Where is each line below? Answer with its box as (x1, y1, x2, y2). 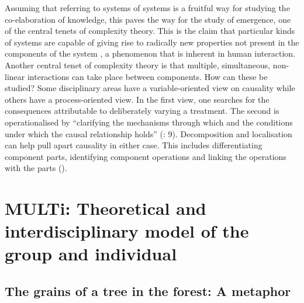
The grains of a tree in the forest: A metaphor (5, 282, 291, 300)
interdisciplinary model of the (5, 219, 249, 243)
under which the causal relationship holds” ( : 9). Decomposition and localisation (5, 127, 292, 140)
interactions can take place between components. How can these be (27, 70, 268, 82)
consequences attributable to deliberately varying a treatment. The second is (5, 105, 279, 117)
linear (5, 70, 25, 82)
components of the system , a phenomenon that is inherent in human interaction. (5, 47, 296, 60)
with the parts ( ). (5, 162, 67, 174)
